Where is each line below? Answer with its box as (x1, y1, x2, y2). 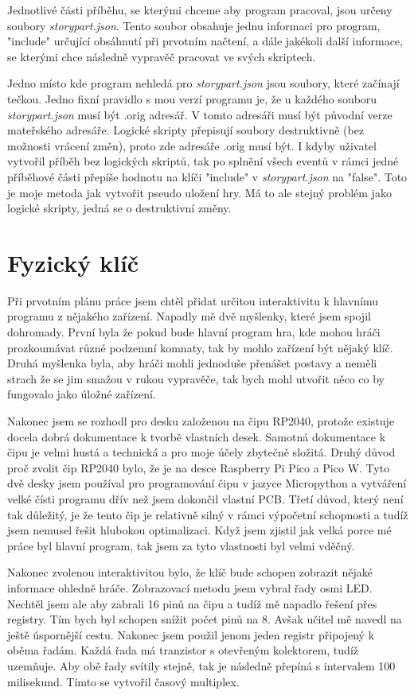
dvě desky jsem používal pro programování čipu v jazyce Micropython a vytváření (7, 475, 407, 491)
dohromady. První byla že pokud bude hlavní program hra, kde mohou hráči (7, 324, 381, 340)
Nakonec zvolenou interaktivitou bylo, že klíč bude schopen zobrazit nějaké (7, 564, 373, 580)
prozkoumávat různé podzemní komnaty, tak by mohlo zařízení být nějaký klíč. (7, 339, 393, 355)
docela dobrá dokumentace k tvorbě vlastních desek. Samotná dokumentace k (7, 428, 386, 445)
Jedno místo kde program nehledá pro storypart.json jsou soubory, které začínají (7, 75, 400, 91)
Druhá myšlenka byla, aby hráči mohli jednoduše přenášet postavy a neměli (7, 355, 377, 371)
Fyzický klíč (7, 246, 139, 278)
